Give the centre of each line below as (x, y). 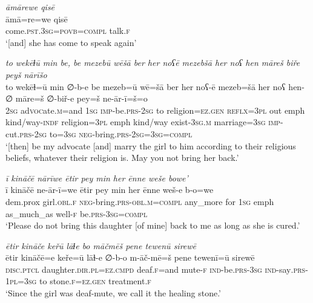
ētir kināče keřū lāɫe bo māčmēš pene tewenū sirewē (101, 245)
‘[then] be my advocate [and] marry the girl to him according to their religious (151, 145)
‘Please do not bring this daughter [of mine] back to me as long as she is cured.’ (153, 225)
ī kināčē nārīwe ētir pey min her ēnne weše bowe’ (97, 178)
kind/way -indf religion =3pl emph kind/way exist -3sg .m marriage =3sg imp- (144, 122)
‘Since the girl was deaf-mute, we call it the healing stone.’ (113, 293)
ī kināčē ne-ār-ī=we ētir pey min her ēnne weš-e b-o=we (110, 190)
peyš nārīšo (26, 74)
